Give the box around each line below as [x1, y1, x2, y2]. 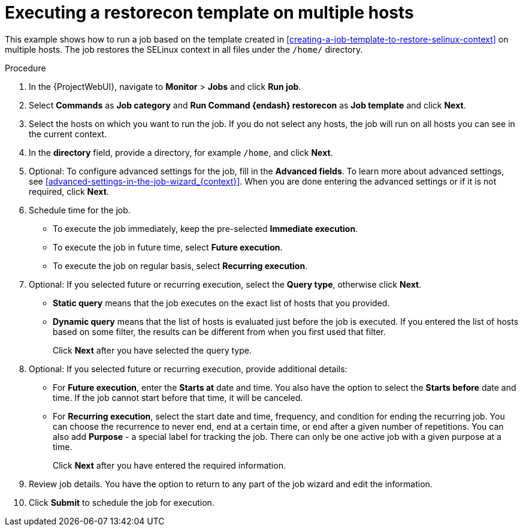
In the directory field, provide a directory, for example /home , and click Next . [29, 147, 333, 158]
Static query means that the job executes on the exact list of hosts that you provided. [53, 297, 390, 308]
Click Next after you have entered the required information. [53, 460, 286, 470]
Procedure [5, 62, 46, 73]
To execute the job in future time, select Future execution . [53, 242, 283, 252]
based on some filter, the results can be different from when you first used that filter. [53, 326, 386, 337]
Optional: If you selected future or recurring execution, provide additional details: [29, 363, 347, 374]
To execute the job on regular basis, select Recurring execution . [53, 260, 308, 271]
